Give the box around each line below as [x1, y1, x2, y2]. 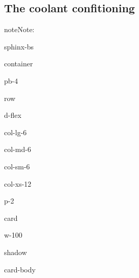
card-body [4, 264, 36, 274]
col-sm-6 [4, 161, 30, 171]
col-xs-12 [4, 178, 32, 189]
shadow [4, 246, 27, 257]
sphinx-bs [4, 41, 34, 52]
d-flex [4, 110, 21, 120]
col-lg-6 [4, 127, 27, 137]
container [4, 58, 33, 69]
